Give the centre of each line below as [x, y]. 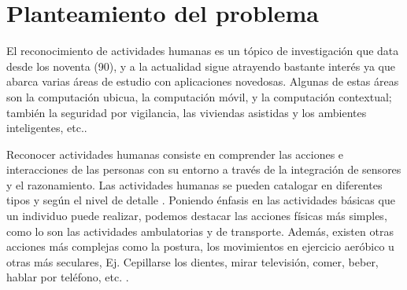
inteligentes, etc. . [47, 128]
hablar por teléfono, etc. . [68, 277]
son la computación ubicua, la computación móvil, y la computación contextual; [199, 96]
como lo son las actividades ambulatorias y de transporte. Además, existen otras [200, 231]
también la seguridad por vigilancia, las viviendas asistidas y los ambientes [187, 112]
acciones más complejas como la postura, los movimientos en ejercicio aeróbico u [200, 246]
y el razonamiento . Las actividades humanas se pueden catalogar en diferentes [194, 184]
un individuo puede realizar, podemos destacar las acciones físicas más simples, [197, 216]
